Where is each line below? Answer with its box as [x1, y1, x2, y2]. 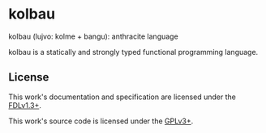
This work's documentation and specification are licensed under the [8, 92, 237, 102]
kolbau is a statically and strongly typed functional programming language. [8, 47, 259, 56]
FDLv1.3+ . [8, 100, 42, 110]
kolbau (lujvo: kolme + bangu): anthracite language [8, 31, 178, 41]
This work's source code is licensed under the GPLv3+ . [8, 116, 194, 126]
